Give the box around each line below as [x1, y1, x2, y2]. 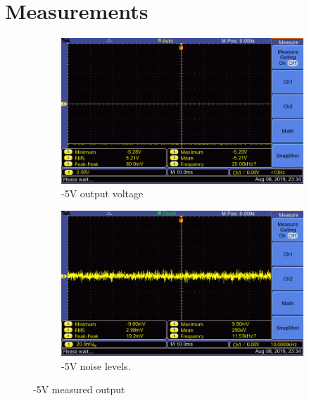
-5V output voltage [61, 186, 144, 201]
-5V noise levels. [61, 358, 131, 373]
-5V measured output [33, 382, 125, 397]
